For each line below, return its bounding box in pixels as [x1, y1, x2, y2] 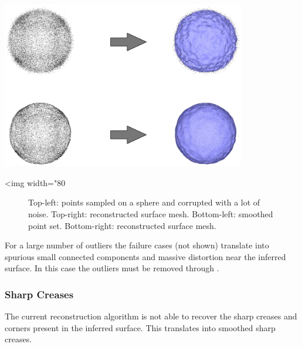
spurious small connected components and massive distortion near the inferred [5, 250, 286, 262]
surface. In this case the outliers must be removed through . [5, 262, 219, 274]
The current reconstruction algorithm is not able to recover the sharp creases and [5, 310, 297, 322]
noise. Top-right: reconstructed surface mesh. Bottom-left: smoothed [28, 208, 273, 220]
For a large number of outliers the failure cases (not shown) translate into [5, 239, 269, 251]
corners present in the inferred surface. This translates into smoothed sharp [5, 321, 276, 333]
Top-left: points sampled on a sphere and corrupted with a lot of [28, 196, 260, 208]
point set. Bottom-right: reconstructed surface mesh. [28, 219, 216, 231]
